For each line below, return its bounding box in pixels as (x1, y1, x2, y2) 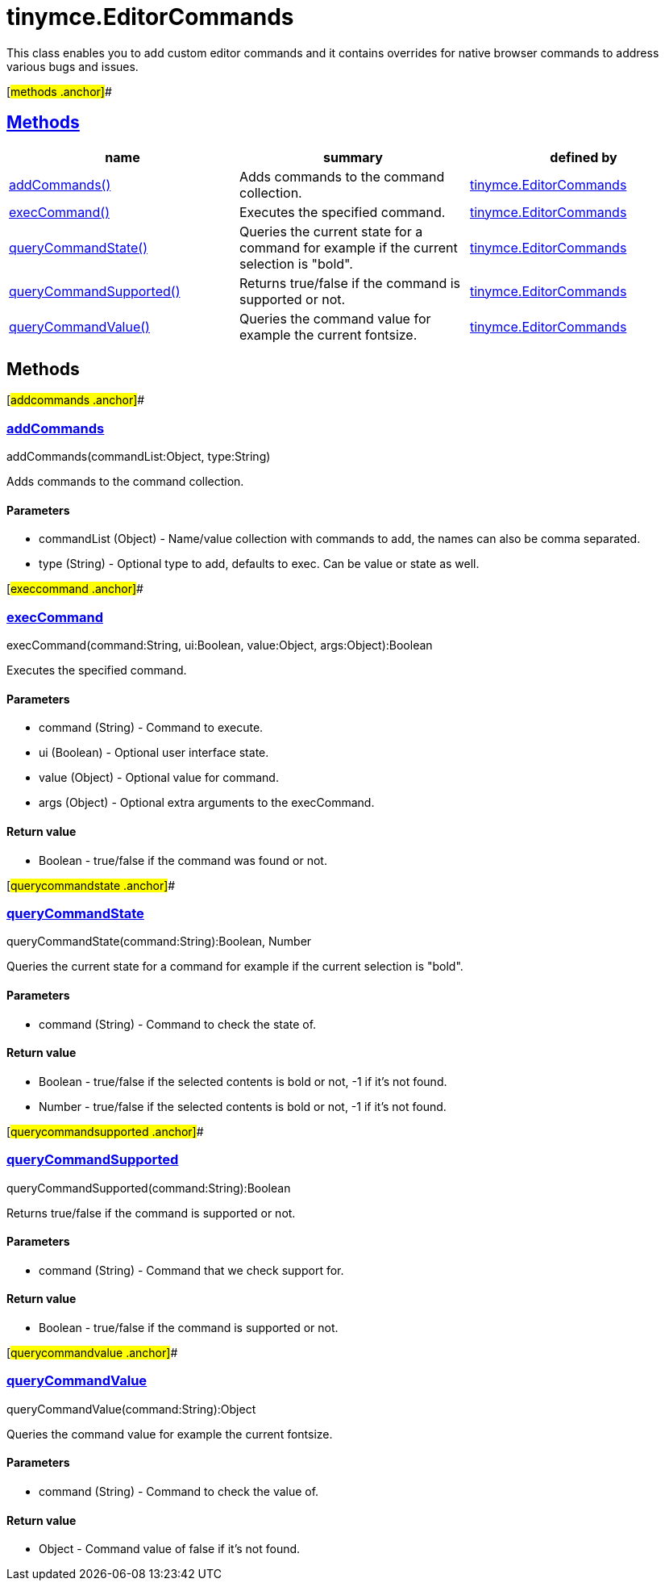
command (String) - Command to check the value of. (39, 1484, 319, 1498)
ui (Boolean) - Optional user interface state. (39, 745, 269, 760)
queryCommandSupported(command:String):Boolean (6, 1180, 291, 1195)
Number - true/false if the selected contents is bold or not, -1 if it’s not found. (39, 1099, 447, 1113)
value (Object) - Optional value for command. (39, 771, 279, 785)
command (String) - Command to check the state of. (39, 1017, 317, 1031)
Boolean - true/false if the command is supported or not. (39, 1320, 339, 1334)
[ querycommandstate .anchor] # (6, 878, 176, 892)
